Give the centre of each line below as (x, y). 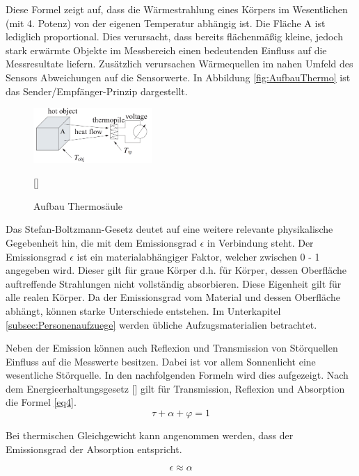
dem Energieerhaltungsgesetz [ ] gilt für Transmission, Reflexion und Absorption (175, 388)
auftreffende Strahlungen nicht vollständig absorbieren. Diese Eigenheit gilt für (174, 283)
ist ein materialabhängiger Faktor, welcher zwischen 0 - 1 (198, 256)
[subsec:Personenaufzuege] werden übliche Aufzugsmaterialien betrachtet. (161, 324)
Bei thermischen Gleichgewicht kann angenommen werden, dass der (150, 435)
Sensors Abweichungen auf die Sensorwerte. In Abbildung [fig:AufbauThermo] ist (178, 77)
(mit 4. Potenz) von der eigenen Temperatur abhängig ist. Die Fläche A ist (166, 23)
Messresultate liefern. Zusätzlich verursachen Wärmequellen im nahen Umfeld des (179, 64)
